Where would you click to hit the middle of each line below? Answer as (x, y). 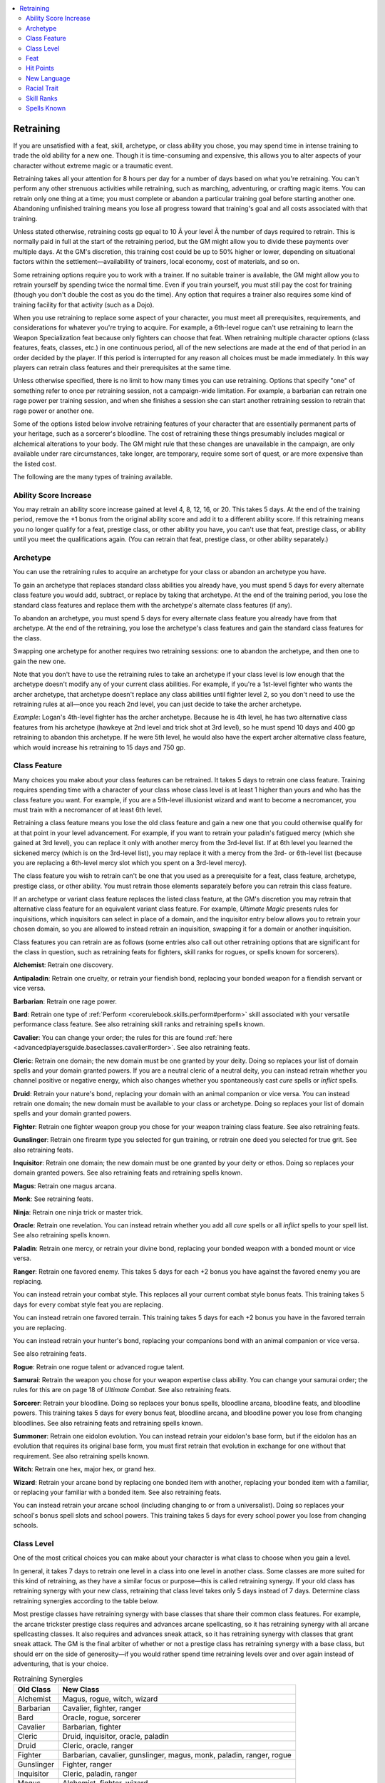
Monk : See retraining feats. (53, 1199)
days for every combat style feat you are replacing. (88, 1304)
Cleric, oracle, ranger (98, 1745)
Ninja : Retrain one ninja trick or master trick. (78, 1212)
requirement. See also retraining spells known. (81, 1456)
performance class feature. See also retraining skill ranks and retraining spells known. (139, 1024)
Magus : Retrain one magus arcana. (65, 1186)
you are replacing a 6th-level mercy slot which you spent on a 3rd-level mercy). (130, 862)
